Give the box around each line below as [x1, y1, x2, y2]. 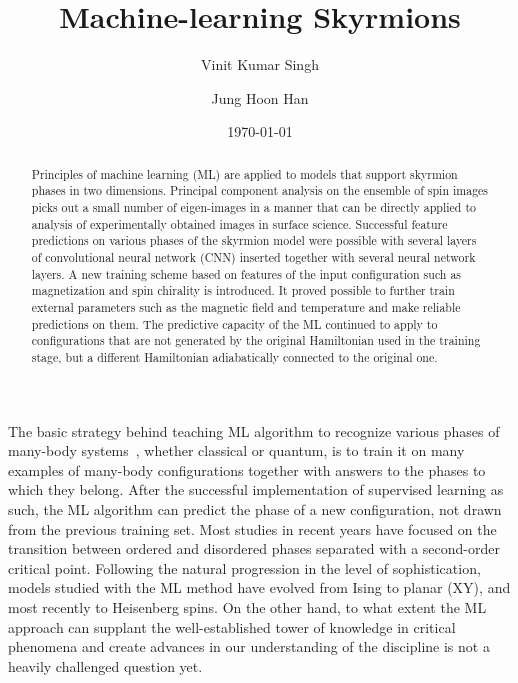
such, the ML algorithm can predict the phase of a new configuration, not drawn [8, 498, 502, 519]
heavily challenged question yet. [8, 655, 203, 676]
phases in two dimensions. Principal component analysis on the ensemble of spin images [31, 182, 489, 199]
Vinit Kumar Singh [201, 54, 319, 75]
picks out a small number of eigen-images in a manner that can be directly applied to [31, 199, 476, 216]
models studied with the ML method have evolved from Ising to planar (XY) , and [8, 577, 511, 598]
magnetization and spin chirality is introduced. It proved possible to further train [31, 282, 455, 299]
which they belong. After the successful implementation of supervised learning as [8, 479, 504, 500]
